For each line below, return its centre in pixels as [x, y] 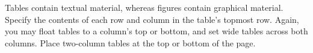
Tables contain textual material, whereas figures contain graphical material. [144, 7]
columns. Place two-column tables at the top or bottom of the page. [130, 42]
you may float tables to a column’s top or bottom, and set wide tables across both [156, 31]
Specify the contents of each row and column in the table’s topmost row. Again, [152, 19]
